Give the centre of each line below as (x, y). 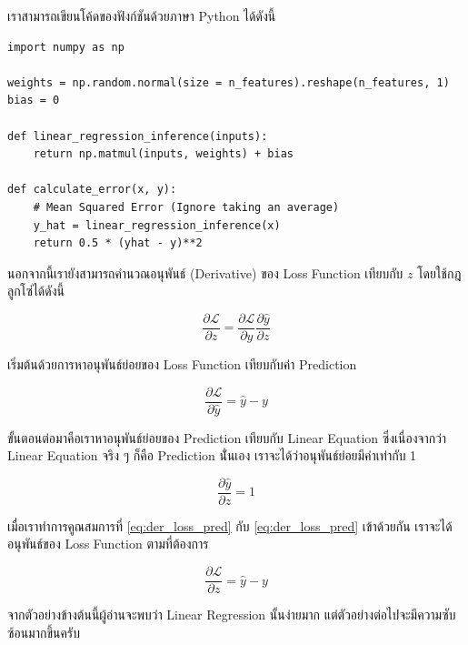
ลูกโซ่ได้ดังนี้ (36, 291)
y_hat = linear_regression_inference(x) (157, 225)
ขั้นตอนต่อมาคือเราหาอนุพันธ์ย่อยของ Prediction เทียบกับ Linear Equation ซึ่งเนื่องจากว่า (227, 437)
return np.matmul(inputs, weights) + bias (163, 154)
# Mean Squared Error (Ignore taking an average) (186, 207)
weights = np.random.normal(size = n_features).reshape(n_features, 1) (229, 82)
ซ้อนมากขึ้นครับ (44, 632)
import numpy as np (66, 47)
